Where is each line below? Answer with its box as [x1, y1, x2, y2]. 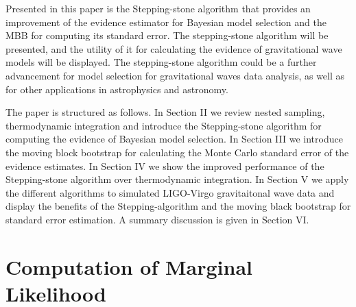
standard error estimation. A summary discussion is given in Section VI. [5, 212, 309, 226]
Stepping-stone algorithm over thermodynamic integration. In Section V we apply [5, 172, 349, 186]
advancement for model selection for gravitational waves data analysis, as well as [5, 68, 345, 82]
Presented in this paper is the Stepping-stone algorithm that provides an [5, 1, 311, 15]
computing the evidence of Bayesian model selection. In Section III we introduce [5, 132, 343, 146]
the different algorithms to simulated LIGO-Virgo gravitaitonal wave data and [5, 185, 335, 199]
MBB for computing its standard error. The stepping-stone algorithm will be [5, 28, 329, 42]
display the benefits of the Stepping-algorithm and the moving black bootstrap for [5, 199, 351, 213]
